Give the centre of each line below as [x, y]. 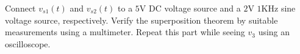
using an [274, 32]
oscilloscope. [28, 43]
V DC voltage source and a [190, 8]
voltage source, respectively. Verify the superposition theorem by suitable [141, 20]
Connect [20, 8]
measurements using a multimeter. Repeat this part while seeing [125, 32]
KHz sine [278, 8]
